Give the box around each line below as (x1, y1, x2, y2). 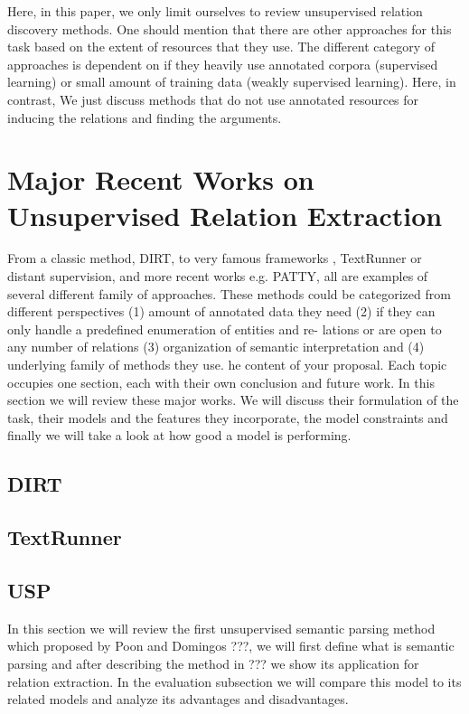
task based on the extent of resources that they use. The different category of (7, 37, 435, 56)
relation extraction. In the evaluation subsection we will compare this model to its (7, 672, 462, 691)
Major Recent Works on (7, 161, 314, 198)
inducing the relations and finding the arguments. (7, 108, 282, 127)
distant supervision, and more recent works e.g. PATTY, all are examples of (7, 267, 428, 286)
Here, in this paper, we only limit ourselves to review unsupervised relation (7, 2, 423, 20)
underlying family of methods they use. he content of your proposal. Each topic (7, 355, 447, 374)
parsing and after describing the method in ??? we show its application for (7, 653, 419, 672)
